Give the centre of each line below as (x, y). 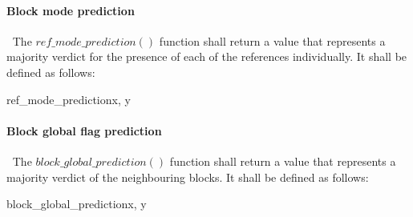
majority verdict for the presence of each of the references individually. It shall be (207, 56)
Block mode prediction (71, 10)
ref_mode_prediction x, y (69, 99)
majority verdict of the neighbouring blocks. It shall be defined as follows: (188, 177)
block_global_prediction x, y (77, 204)
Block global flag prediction (84, 130)
